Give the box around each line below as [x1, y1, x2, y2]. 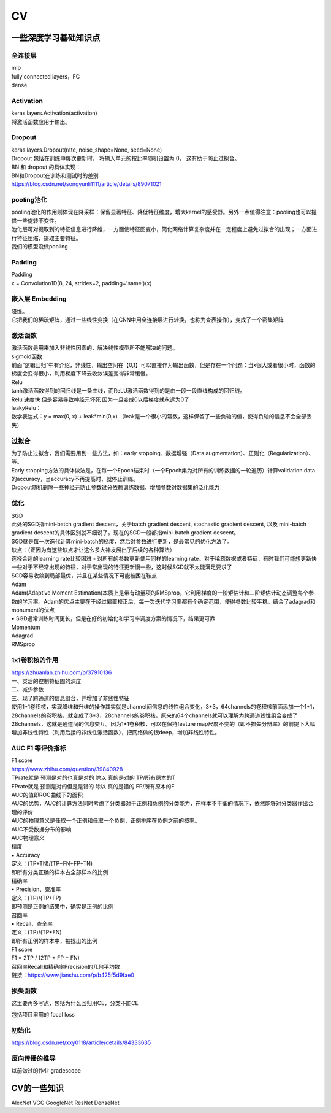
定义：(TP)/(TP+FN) [11, 928, 62, 936]
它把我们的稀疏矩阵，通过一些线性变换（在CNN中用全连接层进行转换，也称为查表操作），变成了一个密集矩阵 [11, 316, 284, 323]
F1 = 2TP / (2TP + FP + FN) [11, 954, 80, 961]
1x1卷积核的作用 [11, 656, 58, 664]
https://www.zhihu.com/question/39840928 [11, 765, 123, 772]
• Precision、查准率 [11, 885, 61, 893]
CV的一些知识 [11, 1083, 64, 1093]
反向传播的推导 [11, 1054, 56, 1063]
